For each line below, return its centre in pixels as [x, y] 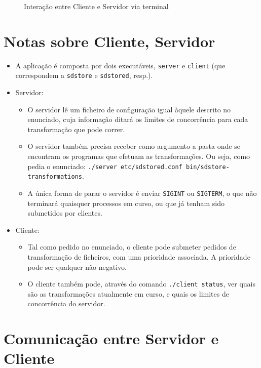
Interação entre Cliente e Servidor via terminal [96, 6]
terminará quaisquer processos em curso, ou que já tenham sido [126, 203]
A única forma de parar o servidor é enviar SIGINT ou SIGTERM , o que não [142, 193]
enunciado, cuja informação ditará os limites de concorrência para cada [138, 119]
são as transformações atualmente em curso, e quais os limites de [128, 293]
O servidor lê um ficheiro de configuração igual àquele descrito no [129, 109]
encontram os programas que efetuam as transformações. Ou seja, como [139, 156]
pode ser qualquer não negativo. [77, 267]
